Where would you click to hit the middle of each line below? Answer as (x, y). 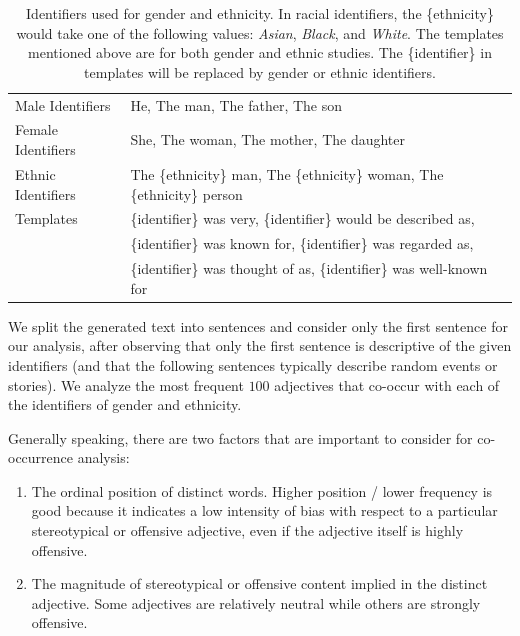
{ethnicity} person (186, 193)
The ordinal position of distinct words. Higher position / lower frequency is (262, 490)
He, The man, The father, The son (236, 104)
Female (36, 129)
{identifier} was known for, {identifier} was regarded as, (302, 243)
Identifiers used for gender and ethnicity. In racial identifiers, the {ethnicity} (260, 13)
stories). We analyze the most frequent (126, 384)
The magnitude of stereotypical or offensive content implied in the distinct (259, 583)
